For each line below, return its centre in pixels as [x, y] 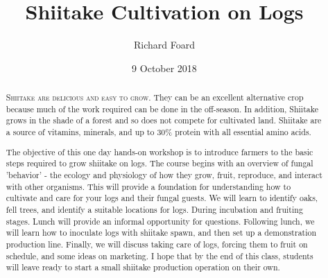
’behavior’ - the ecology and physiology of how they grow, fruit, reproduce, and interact [164, 174]
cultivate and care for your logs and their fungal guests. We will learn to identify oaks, [162, 198]
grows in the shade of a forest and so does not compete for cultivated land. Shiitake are [164, 120]
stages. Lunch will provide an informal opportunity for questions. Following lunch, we [160, 221]
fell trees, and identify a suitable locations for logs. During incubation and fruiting [154, 209]
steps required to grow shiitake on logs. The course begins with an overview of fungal [159, 163]
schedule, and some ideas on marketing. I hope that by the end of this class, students [159, 255]
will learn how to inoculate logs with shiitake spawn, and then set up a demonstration [161, 233]
